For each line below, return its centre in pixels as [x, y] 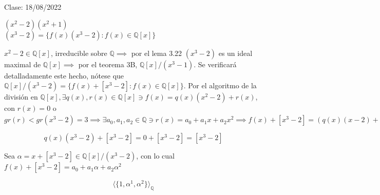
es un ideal [235, 53]
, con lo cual [155, 156]
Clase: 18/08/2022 [33, 7]
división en [21, 97]
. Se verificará [215, 64]
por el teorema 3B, [108, 64]
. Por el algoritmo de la [220, 85]
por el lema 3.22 [157, 53]
